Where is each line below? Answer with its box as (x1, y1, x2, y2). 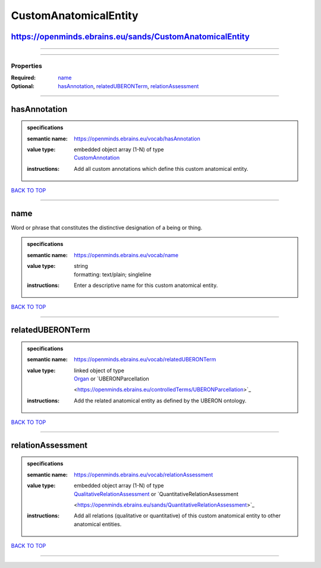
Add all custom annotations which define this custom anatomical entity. (74, 165, 248, 172)
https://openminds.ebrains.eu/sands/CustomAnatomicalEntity (11, 32, 250, 42)
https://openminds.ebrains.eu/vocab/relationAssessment (74, 471, 213, 478)
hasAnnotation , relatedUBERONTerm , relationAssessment (58, 82, 199, 89)
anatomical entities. (74, 520, 122, 528)
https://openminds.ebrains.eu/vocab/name (74, 251, 178, 258)
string (74, 263, 89, 270)
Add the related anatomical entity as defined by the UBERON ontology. (74, 397, 247, 404)
